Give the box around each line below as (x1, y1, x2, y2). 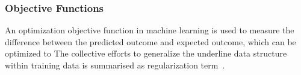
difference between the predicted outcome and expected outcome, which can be (5, 35, 296, 48)
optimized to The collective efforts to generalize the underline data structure (5, 47, 287, 60)
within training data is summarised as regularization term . (5, 59, 225, 71)
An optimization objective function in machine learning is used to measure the (5, 24, 294, 36)
